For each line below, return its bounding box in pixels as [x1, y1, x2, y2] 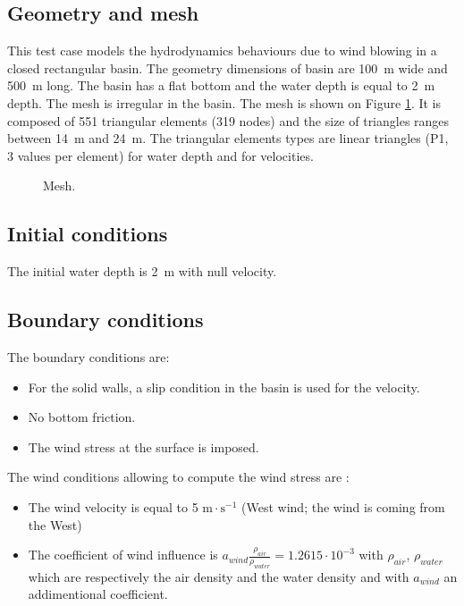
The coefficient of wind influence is [28, 545, 218, 564]
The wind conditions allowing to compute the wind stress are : [7, 467, 350, 486]
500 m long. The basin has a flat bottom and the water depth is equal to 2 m [7, 76, 435, 95]
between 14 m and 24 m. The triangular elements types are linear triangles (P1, [7, 129, 449, 147]
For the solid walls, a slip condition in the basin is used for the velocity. [28, 377, 420, 396]
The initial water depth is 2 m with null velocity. [7, 262, 277, 281]
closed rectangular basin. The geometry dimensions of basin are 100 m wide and [7, 58, 448, 77]
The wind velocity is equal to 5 [28, 497, 198, 516]
